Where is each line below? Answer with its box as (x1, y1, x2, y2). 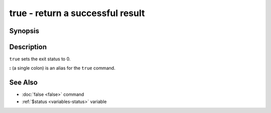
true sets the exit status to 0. (9, 56, 71, 62)
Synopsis (9, 27, 40, 35)
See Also (9, 78, 38, 87)
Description (9, 43, 47, 51)
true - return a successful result (9, 8, 145, 19)
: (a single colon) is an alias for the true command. (9, 65, 115, 71)
